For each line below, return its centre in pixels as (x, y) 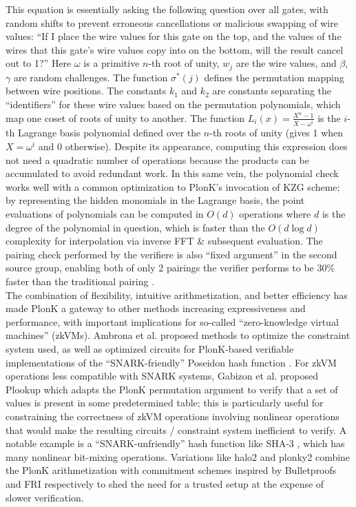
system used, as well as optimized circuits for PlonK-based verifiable (150, 348)
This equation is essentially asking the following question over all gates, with (167, 9)
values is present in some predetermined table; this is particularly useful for (165, 403)
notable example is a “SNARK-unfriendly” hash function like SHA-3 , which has (175, 443)
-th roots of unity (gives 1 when (276, 133)
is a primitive (112, 63)
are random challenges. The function (91, 77)
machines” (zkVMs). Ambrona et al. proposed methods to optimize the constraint (178, 335)
